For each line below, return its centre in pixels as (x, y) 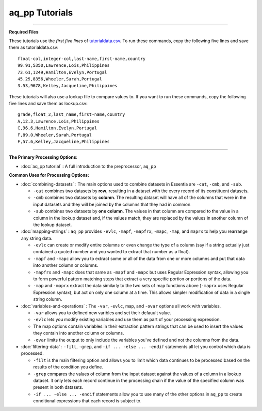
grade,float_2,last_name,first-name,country (72, 114)
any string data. (37, 238)
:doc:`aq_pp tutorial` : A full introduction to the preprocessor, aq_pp (89, 166)
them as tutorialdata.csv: (34, 47)
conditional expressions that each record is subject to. (87, 401)
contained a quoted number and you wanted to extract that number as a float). (112, 252)
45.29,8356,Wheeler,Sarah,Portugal (60, 79)
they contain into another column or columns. (79, 333)
